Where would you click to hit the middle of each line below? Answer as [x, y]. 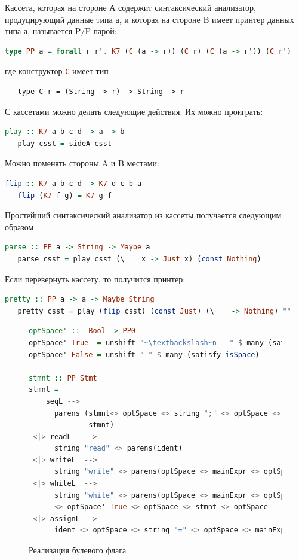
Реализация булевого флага [78, 550]
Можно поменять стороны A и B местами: [82, 163]
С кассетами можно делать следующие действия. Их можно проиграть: [134, 111]
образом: [21, 226]
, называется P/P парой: [72, 31]
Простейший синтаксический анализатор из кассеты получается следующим [143, 215]
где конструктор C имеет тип [57, 71]
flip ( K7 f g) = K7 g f [65, 195]
